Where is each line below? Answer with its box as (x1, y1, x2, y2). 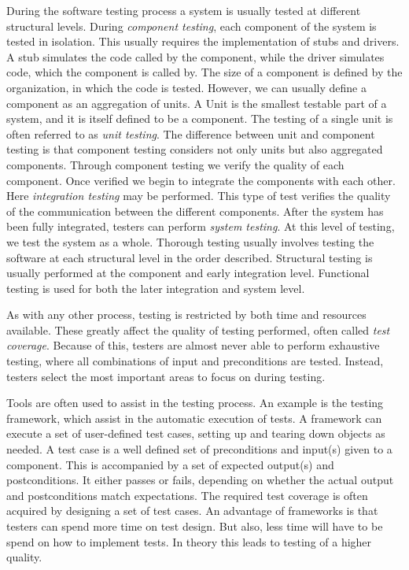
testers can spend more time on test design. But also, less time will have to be (6, 518, 383, 534)
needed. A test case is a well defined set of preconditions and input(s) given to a (6, 441, 392, 457)
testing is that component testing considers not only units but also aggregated (6, 141, 383, 157)
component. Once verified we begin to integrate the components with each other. (6, 172, 396, 188)
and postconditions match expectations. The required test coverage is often (6, 487, 368, 503)
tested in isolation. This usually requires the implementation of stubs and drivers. (6, 33, 400, 50)
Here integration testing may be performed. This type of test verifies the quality (6, 187, 391, 204)
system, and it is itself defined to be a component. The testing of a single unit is (6, 110, 393, 127)
